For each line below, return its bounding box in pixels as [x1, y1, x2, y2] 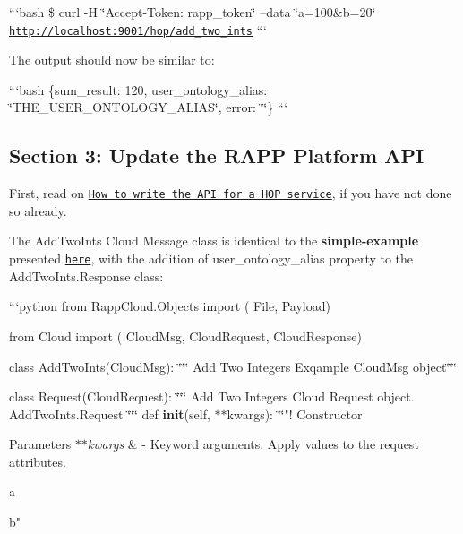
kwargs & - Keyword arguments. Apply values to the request [87, 435, 419, 453]
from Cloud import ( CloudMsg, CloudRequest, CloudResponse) [9, 326, 362, 345]
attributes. [9, 452, 66, 470]
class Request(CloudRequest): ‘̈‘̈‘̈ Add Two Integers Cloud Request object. [9, 387, 415, 406]
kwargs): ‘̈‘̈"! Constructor [227, 404, 363, 423]
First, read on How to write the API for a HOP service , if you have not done [9, 184, 452, 202]
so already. [9, 201, 67, 220]
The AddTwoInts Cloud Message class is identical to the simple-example [9, 231, 419, 250]
